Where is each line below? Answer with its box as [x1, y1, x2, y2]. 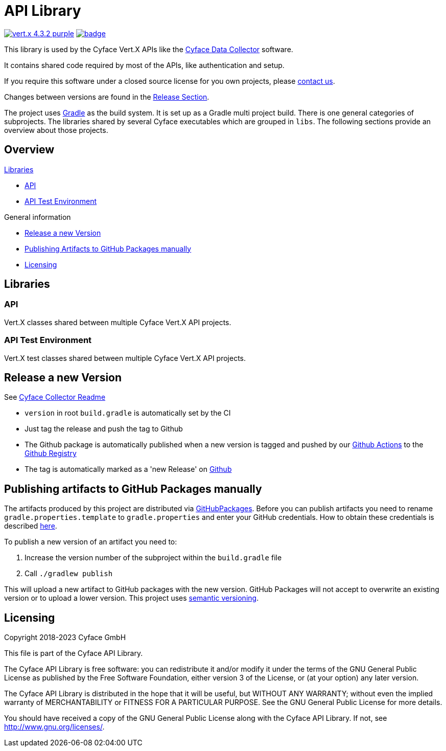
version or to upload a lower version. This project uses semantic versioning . [4, 594, 259, 603]
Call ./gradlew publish [25, 569, 113, 578]
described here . [4, 521, 57, 531]
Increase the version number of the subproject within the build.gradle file [25, 553, 282, 562]
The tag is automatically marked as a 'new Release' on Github [25, 465, 232, 474]
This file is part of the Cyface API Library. [4, 649, 143, 658]
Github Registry [25, 449, 77, 458]
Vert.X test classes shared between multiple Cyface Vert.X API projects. [4, 353, 246, 362]
